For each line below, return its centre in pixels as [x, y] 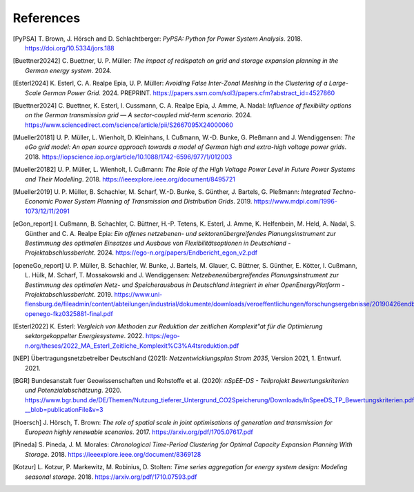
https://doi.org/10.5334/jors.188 [70, 48]
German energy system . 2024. [68, 70]
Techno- [344, 192]
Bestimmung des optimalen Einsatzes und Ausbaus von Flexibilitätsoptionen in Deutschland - [158, 243]
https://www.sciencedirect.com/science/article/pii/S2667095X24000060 [129, 125]
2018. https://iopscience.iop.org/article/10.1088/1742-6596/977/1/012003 [129, 157]
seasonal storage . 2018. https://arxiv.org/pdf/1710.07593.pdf [111, 477]
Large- [338, 83]
